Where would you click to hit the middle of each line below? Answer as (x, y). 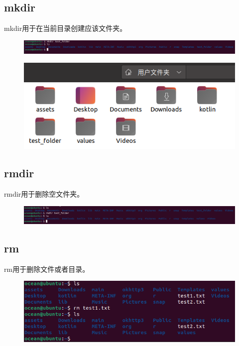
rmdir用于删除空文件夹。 (44, 194)
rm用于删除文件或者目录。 (47, 269)
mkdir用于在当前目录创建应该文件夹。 (65, 28)
